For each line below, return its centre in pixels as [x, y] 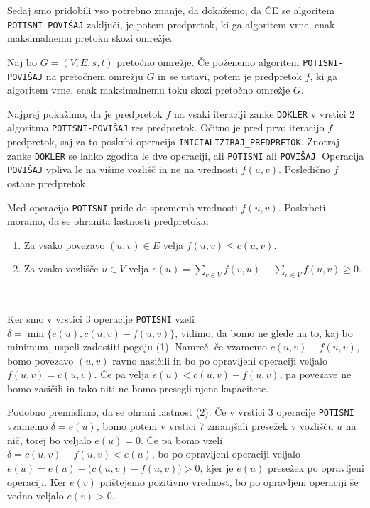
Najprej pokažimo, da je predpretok [85, 113]
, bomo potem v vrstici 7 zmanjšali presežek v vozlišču [215, 426]
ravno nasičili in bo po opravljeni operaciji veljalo [220, 360]
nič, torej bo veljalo [49, 440]
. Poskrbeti [302, 207]
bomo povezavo [40, 360]
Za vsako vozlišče [61, 269]
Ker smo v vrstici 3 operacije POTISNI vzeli [101, 318]
